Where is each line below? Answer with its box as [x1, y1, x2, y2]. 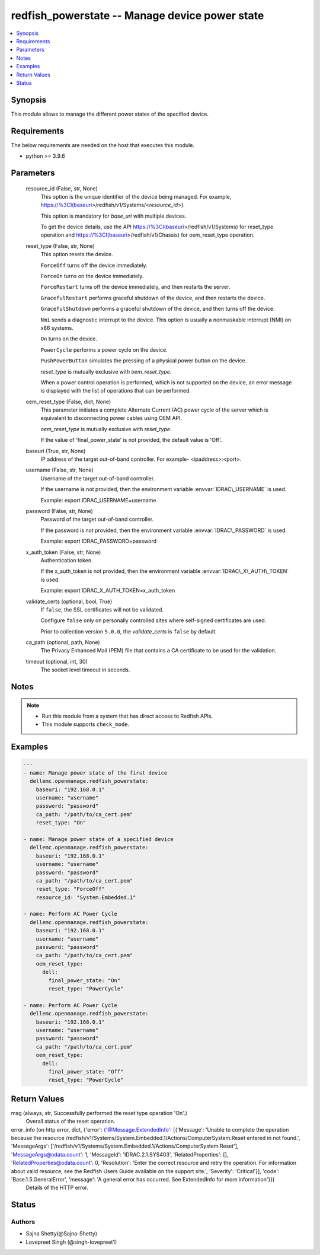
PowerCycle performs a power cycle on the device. [40, 346, 168, 353]
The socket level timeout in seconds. [40, 666, 130, 673]
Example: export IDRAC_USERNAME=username [40, 496, 156, 504]
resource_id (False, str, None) [25, 184, 98, 192]
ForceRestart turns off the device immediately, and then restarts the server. [40, 284, 231, 291]
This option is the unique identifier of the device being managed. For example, [40, 193, 232, 200]
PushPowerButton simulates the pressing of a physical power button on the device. [40, 357, 247, 364]
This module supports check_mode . [41, 721, 130, 728]
